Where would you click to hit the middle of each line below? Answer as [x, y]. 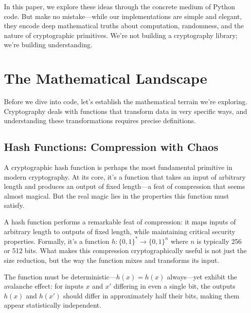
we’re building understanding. [48, 45]
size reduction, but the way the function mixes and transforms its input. [112, 260]
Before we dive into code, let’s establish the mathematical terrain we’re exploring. [126, 101]
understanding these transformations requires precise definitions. [100, 120]
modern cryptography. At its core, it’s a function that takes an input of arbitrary [125, 176]
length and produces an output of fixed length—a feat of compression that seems [125, 186]
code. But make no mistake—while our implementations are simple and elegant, [123, 16]
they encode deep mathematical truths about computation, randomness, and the [124, 26]
